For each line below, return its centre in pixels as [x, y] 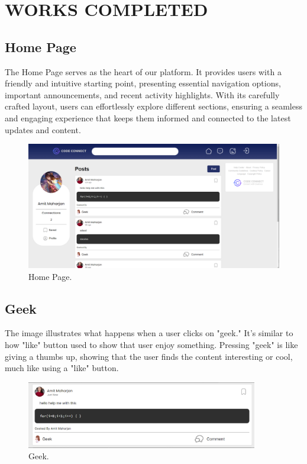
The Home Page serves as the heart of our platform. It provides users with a [143, 71]
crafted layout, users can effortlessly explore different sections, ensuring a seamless [153, 106]
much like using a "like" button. [62, 368]
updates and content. [43, 129]
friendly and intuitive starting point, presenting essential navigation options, [143, 83]
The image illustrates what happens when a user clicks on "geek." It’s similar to [149, 333]
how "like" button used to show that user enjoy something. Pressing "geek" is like [151, 345]
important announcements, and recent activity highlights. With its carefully [142, 94]
